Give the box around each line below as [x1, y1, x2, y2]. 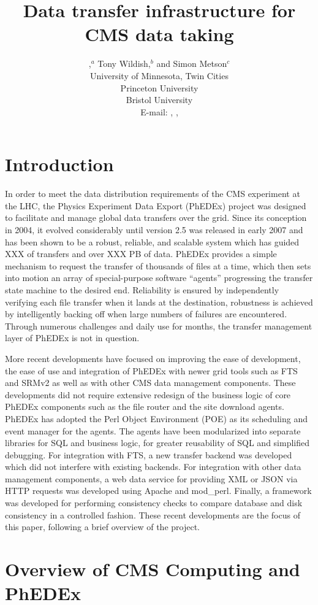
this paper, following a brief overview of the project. [5, 520, 200, 533]
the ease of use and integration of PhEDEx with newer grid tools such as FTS [5, 364, 298, 377]
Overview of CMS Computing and [5, 557, 300, 582]
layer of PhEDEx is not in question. [5, 331, 140, 344]
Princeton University [120, 81, 199, 94]
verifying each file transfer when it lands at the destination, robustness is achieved [5, 295, 313, 308]
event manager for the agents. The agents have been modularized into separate [5, 424, 301, 437]
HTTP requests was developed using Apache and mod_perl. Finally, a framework [5, 484, 312, 497]
